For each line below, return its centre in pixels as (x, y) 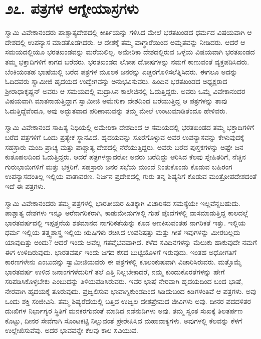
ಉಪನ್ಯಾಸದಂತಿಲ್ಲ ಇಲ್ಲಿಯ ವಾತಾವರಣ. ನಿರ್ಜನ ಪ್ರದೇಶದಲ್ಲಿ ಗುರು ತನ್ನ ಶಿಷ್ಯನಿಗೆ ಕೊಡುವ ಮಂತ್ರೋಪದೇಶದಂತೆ (131, 176)
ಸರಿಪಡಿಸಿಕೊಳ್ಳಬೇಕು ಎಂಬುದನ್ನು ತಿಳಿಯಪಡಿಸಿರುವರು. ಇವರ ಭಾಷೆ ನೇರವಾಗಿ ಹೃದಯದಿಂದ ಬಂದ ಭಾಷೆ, (124, 281)
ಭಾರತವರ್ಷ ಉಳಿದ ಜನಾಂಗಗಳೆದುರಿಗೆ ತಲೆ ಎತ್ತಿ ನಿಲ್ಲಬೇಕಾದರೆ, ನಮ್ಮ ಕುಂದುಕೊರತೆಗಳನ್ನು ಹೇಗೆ (115, 271)
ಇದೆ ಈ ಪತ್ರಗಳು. (25, 186)
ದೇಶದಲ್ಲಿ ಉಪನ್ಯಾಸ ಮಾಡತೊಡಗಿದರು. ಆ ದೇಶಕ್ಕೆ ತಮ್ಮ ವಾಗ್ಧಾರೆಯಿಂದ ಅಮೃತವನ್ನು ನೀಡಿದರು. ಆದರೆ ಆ (125, 42)
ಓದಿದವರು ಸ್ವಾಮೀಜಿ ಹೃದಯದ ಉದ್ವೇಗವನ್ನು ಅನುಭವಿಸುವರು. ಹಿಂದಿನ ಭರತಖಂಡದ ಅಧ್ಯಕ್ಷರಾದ (116, 81)
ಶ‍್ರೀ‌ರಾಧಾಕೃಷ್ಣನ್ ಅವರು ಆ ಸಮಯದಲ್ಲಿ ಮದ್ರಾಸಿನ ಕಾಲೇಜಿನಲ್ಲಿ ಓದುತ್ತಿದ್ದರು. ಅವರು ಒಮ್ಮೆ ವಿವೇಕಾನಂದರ (125, 91)
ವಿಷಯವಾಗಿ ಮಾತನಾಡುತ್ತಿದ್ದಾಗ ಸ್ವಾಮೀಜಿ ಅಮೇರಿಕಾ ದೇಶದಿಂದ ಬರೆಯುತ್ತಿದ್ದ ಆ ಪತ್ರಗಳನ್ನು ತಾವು (116, 101)
